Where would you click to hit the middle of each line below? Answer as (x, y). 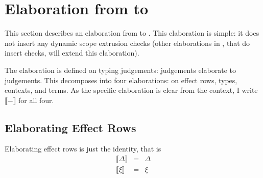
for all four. (36, 100)
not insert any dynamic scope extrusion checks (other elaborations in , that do (127, 43)
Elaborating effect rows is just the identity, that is (83, 149)
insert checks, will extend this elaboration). (72, 53)
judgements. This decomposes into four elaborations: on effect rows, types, (121, 80)
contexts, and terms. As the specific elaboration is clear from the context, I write (131, 90)
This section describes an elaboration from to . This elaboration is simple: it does (132, 33)
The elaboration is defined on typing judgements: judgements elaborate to (120, 70)
